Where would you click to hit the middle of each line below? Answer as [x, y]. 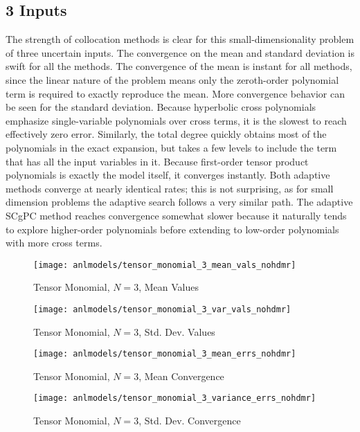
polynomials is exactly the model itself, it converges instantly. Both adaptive [168, 175]
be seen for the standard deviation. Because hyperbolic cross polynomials [161, 107]
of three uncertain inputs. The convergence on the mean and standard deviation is [180, 52]
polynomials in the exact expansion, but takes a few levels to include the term [171, 147]
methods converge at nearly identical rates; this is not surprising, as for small [170, 188]
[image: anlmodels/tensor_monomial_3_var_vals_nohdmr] [162, 309]
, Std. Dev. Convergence [190, 421]
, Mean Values [169, 287]
